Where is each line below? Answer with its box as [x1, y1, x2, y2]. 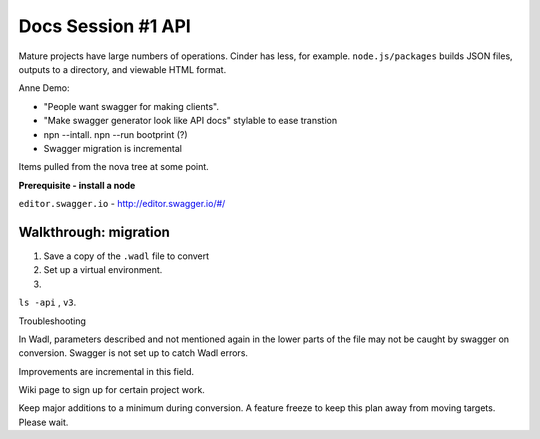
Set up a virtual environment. [43, 264, 163, 276]
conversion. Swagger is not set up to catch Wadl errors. [18, 347, 249, 359]
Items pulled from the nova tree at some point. [18, 161, 209, 173]
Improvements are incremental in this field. [18, 365, 195, 377]
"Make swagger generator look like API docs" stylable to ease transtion [43, 115, 338, 127]
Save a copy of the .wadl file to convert [43, 250, 210, 262]
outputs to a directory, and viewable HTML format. [18, 63, 227, 75]
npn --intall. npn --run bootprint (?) [43, 128, 189, 140]
